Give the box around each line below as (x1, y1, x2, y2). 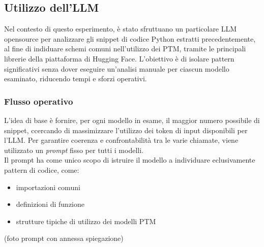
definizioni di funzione (16, 199, 85, 209)
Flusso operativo (4, 95, 73, 107)
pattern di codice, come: (4, 164, 79, 175)
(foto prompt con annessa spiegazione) (4, 233, 124, 243)
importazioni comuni (16, 181, 80, 192)
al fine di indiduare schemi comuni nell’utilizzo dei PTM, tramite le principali (4, 43, 246, 54)
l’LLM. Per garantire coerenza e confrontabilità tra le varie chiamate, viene (4, 135, 239, 145)
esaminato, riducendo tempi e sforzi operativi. (4, 73, 147, 84)
